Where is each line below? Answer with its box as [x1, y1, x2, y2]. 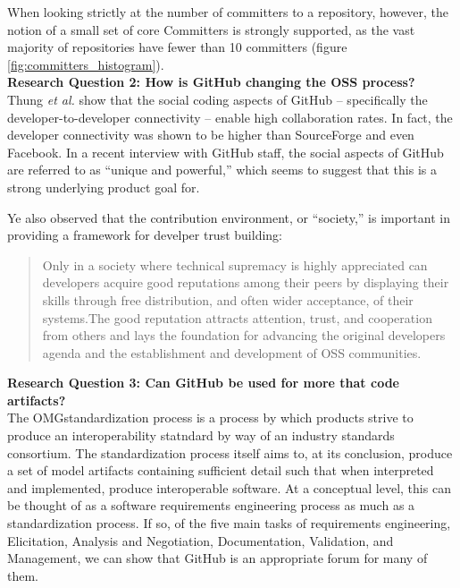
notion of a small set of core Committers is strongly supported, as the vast [7, 20, 415, 38]
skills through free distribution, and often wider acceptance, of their [42, 290, 414, 309]
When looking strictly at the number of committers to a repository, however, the [7, 3, 448, 21]
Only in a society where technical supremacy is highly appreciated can [42, 255, 428, 274]
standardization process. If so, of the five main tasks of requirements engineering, [7, 514, 451, 533]
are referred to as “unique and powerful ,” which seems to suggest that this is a [7, 160, 437, 179]
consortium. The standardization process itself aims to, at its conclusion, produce [7, 443, 453, 462]
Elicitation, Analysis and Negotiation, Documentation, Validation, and [7, 531, 394, 550]
